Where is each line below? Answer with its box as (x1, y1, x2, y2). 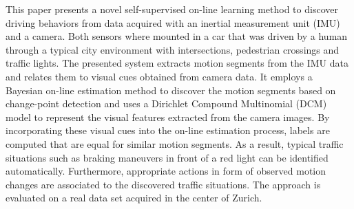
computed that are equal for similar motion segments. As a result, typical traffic (6, 136, 344, 151)
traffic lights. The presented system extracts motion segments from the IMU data (6, 56, 349, 70)
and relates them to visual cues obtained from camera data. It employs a (6, 69, 313, 83)
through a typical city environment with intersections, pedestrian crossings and (6, 42, 340, 56)
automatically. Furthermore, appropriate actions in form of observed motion (6, 164, 326, 178)
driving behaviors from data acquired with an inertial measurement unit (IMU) (6, 15, 340, 30)
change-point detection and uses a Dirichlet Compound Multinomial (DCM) (6, 96, 327, 111)
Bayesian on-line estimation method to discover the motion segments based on (6, 82, 336, 97)
